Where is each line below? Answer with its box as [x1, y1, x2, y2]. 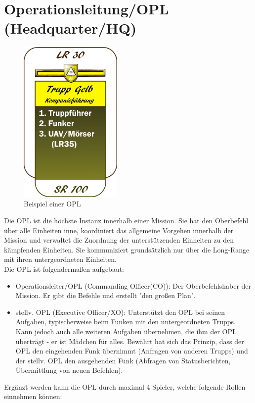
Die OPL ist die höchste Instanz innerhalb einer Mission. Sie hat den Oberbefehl [4, 215, 249, 225]
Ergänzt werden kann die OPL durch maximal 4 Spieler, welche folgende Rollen [4, 381, 246, 392]
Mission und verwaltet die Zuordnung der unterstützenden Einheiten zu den [4, 235, 234, 245]
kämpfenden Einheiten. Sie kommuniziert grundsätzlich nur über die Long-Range [4, 244, 250, 254]
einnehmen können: [4, 391, 62, 402]
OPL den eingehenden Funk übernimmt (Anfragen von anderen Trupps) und [15, 346, 248, 356]
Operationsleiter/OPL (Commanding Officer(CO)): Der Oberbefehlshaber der [15, 280, 252, 291]
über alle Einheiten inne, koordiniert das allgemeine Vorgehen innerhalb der [4, 225, 234, 235]
